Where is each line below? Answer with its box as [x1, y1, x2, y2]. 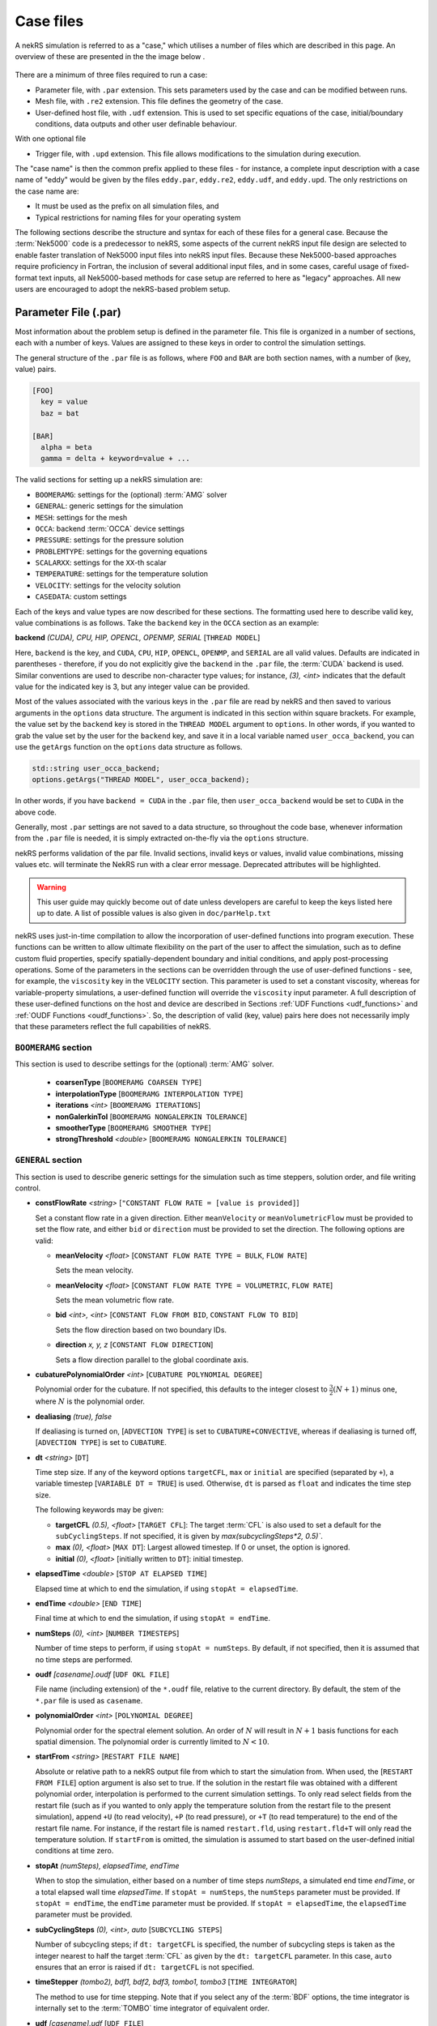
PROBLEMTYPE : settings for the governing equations [35, 546, 208, 556]
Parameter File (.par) [15, 305, 121, 319]
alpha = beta [40, 442, 92, 451]
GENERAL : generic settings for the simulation [35, 501, 184, 511]
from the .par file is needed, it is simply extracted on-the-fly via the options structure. [15, 833, 309, 843]
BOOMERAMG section [15, 1041, 92, 1053]
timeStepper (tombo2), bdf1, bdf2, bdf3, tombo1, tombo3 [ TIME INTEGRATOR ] [35, 1977, 298, 1987]
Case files [15, 12, 84, 30]
